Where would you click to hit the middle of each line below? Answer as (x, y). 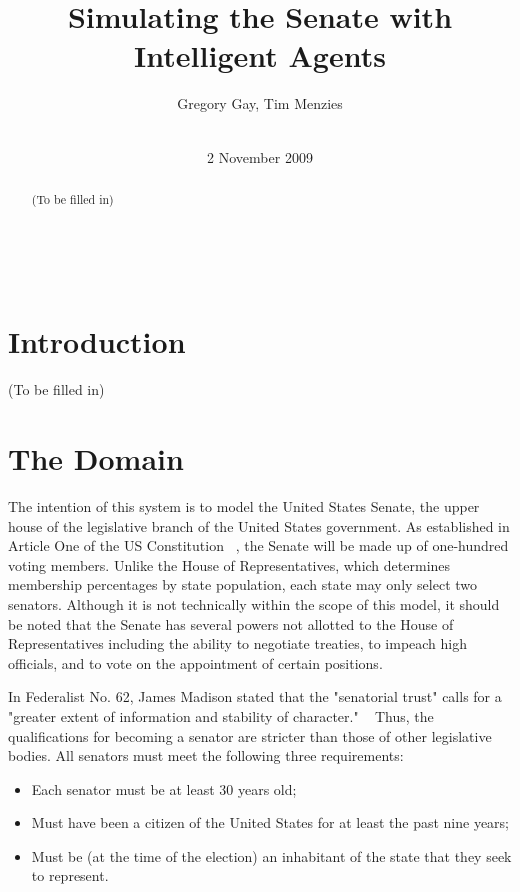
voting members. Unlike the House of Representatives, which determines (229, 564)
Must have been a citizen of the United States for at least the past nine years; (270, 822)
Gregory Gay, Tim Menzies (260, 103)
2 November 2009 (260, 156)
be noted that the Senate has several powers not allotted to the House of (231, 623)
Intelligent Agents (260, 55)
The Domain (96, 458)
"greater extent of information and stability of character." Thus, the (221, 715)
